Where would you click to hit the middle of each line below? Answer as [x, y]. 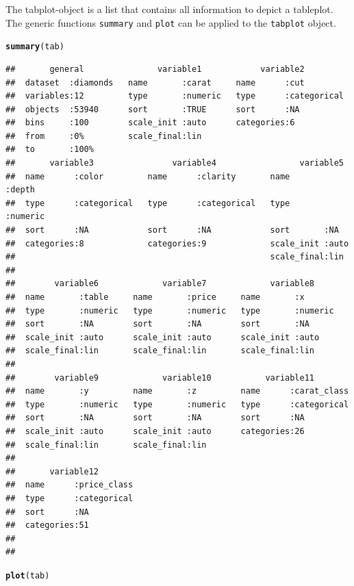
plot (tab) [28, 575]
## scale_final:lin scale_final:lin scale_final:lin [160, 351]
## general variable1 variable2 [155, 69]
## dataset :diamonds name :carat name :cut [155, 82]
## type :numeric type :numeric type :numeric [170, 310]
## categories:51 [47, 525]
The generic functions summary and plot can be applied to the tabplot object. [171, 22]
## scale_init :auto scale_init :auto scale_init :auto [163, 337]
